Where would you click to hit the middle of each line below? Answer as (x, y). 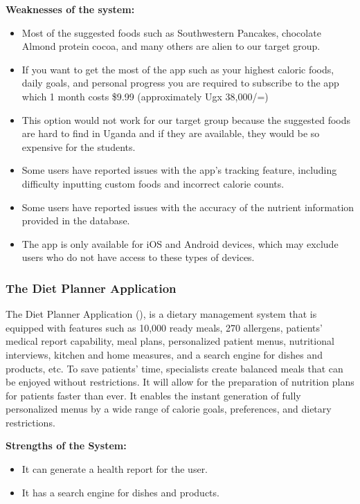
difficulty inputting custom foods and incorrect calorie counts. (153, 183)
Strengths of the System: (66, 445)
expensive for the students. (79, 146)
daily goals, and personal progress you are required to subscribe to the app (180, 83)
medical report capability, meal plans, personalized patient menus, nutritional (170, 341)
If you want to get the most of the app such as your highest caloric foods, (178, 69)
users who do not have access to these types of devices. (138, 257)
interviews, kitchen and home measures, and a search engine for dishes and (164, 354)
